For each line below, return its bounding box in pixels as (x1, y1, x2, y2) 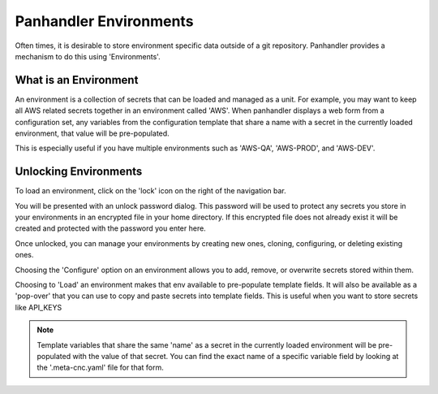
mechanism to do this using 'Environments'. (15, 51, 161, 61)
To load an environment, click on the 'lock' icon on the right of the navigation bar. (15, 186, 287, 196)
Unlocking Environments (15, 165, 143, 179)
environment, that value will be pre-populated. (15, 128, 170, 138)
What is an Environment (15, 73, 139, 87)
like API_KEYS (15, 302, 62, 312)
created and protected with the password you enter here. (15, 223, 206, 233)
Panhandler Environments (15, 12, 194, 30)
